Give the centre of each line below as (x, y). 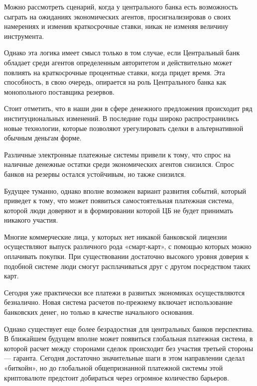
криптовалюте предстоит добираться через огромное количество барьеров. (117, 377)
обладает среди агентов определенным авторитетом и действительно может (118, 62)
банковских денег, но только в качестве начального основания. (99, 312)
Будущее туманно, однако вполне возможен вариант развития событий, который (125, 191)
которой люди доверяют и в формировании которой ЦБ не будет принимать (119, 210)
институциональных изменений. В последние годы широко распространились (122, 118)
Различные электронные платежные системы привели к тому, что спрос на (117, 154)
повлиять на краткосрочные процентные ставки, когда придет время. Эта (115, 72)
